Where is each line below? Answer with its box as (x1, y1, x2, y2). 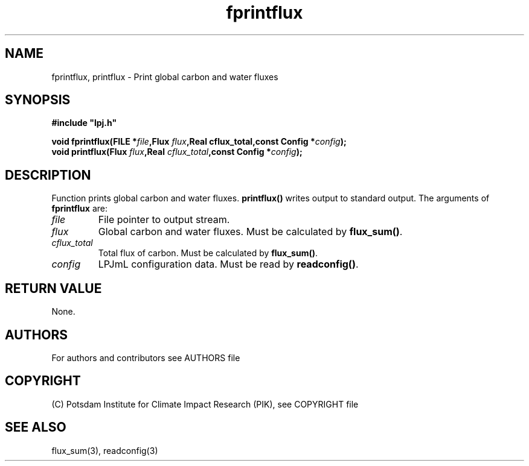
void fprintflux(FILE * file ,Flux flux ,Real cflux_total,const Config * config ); (51, 136, 347, 147)
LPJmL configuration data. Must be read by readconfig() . (98, 258, 359, 271)
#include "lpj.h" (51, 118, 117, 128)
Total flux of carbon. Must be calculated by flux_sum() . (98, 248, 318, 259)
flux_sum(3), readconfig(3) (51, 445, 158, 456)
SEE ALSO (5, 420, 66, 435)
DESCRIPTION (5, 167, 91, 183)
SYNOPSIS (5, 92, 71, 108)
